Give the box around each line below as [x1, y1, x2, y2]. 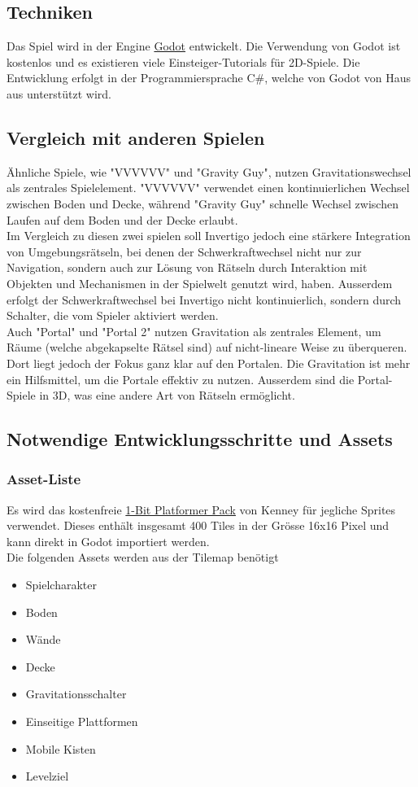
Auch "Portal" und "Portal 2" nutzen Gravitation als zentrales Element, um [7, 322, 381, 339]
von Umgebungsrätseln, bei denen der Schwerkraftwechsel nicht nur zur [7, 243, 362, 260]
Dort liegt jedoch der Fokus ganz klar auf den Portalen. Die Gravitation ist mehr [7, 354, 411, 371]
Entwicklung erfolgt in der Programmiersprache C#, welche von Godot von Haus [7, 69, 411, 86]
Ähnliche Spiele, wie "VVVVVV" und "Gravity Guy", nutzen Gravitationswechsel [7, 163, 411, 180]
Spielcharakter [25, 576, 98, 593]
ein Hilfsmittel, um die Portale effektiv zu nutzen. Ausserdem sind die [7, 370, 355, 387]
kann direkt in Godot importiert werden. [7, 532, 210, 549]
